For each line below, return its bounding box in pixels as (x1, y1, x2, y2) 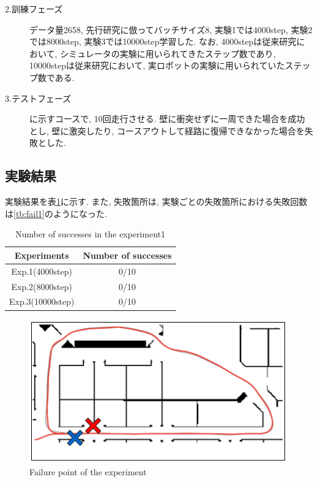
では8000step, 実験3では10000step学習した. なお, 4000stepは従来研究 (29, 35, 297, 48)
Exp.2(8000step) (11, 280, 72, 293)
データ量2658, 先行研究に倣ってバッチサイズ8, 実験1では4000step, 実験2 (29, 23, 312, 36)
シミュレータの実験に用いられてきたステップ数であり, (60, 47, 276, 59)
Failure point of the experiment (29, 465, 147, 478)
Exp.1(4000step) (11, 264, 72, 277)
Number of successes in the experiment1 (15, 228, 166, 240)
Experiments (14, 248, 69, 261)
